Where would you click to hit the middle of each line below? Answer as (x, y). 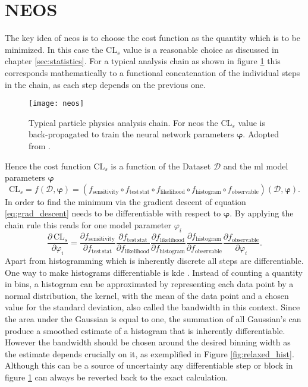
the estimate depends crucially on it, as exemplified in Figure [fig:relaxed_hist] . (150, 353)
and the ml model (256, 166)
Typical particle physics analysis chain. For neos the (123, 122)
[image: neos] (56, 104)
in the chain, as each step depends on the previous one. (105, 84)
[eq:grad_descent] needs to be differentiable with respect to (113, 213)
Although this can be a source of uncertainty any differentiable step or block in (149, 365)
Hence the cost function (48, 166)
